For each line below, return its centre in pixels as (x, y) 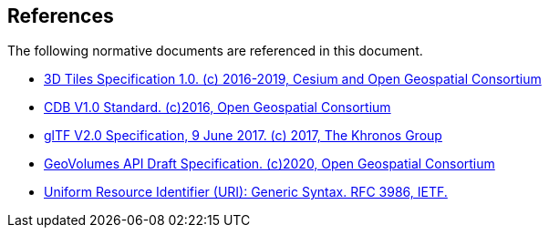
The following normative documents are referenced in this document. (215, 51)
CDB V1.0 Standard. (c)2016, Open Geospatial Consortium (218, 107)
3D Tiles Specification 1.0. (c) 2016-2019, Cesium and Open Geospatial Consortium (293, 79)
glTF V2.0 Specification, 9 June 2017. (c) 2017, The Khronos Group (243, 136)
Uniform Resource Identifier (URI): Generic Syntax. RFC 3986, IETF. (246, 192)
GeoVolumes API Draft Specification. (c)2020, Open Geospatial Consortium (269, 164)
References (61, 16)
